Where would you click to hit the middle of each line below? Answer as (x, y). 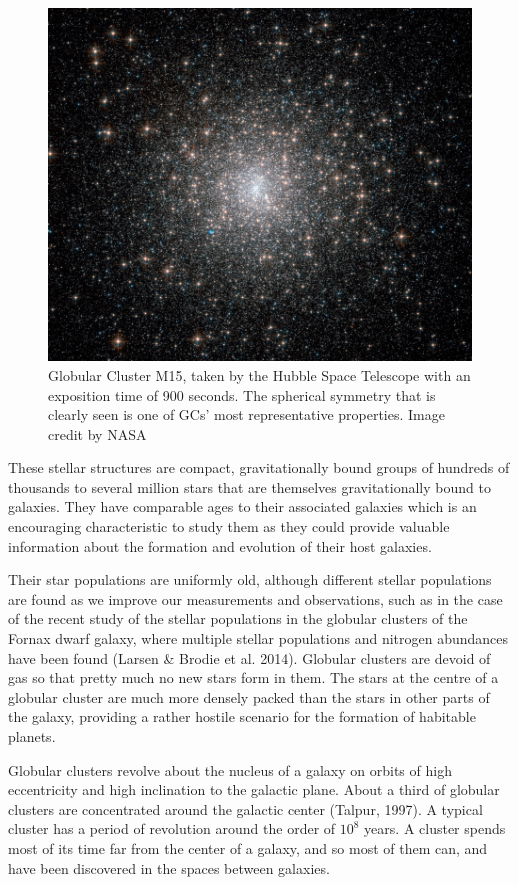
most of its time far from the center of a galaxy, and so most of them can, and (248, 847)
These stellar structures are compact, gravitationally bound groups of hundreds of (259, 467)
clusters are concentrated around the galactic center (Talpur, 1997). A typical (245, 808)
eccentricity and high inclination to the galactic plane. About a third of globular (254, 789)
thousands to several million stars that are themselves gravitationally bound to (249, 486)
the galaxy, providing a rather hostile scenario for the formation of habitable (242, 716)
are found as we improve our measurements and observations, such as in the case (255, 598)
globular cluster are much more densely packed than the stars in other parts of (249, 696)
